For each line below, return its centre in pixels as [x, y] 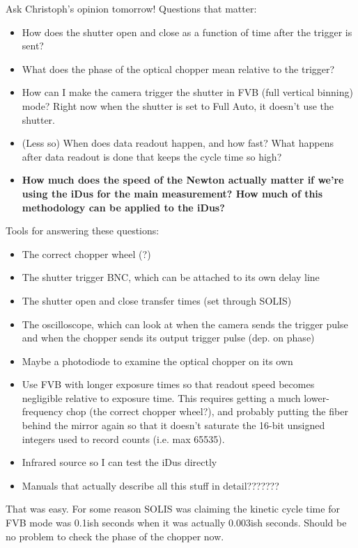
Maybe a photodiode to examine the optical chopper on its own [157, 361]
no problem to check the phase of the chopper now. [115, 536]
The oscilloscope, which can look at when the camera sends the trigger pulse [185, 324]
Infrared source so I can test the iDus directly [119, 462]
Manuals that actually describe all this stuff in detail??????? [150, 485]
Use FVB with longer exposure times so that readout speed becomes [168, 384]
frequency [42, 411]
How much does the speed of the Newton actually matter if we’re [183, 180]
